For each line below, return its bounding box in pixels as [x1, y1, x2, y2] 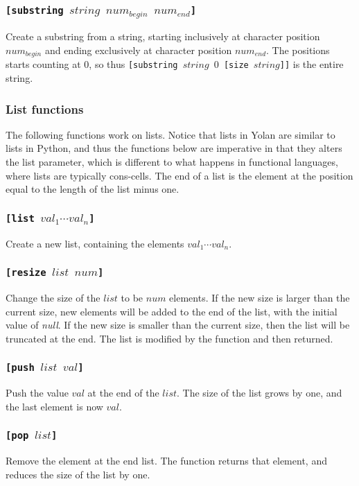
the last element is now [6, 399, 103, 413]
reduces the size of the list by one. [6, 467, 150, 481]
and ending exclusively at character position [44, 42, 232, 57]
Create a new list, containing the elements [6, 236, 184, 250]
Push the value [6, 385, 69, 400]
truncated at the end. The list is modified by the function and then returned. [6, 331, 333, 345]
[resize [6, 267, 46, 279]
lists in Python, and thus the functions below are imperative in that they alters [6, 141, 342, 155]
